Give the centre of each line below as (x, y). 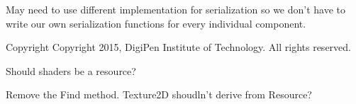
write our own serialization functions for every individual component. (156, 23)
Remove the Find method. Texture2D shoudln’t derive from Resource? (159, 94)
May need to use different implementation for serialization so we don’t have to (176, 9)
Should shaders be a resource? (71, 70)
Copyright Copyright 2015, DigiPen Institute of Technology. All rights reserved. (178, 47)
